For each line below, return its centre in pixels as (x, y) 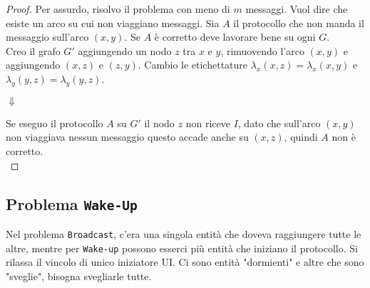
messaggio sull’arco (47, 37)
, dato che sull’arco (279, 123)
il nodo (159, 123)
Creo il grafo (33, 50)
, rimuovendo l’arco (262, 50)
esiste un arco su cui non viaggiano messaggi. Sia (113, 23)
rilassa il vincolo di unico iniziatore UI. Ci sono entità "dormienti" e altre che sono (185, 262)
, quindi (301, 137)
